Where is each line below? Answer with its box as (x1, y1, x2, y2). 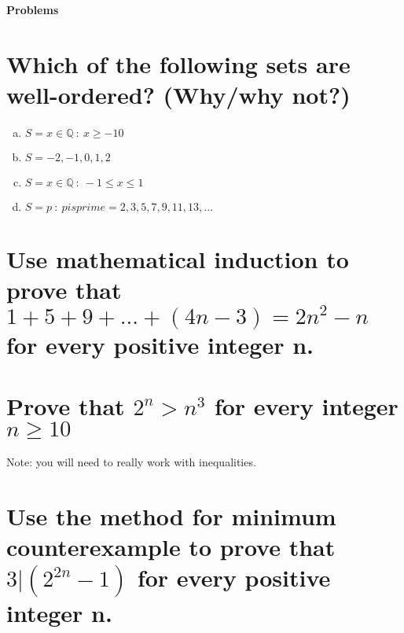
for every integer (214, 390, 398, 421)
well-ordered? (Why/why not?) (6, 78, 351, 110)
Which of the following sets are (6, 47, 351, 79)
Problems (6, 2, 59, 17)
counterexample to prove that (6, 530, 336, 562)
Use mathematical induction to (6, 243, 349, 275)
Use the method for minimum (6, 499, 336, 532)
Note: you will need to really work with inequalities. (6, 453, 256, 469)
